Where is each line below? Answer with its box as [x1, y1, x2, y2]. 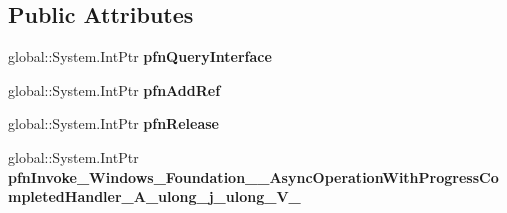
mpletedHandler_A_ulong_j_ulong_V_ [8, 186, 301, 207]
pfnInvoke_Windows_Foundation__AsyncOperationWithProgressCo [8, 166, 499, 187]
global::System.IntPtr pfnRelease [8, 113, 219, 134]
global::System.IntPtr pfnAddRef [8, 79, 221, 100]
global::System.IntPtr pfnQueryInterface [8, 46, 272, 67]
